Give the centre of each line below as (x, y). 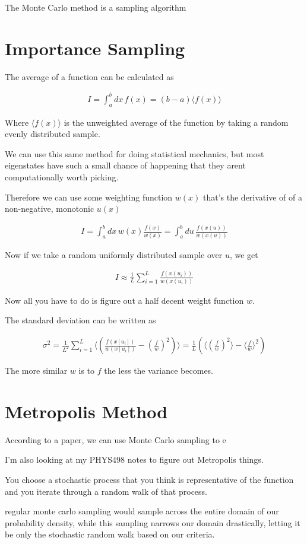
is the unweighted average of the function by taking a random (176, 122)
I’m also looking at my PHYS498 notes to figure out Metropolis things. (134, 459)
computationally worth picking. (62, 177)
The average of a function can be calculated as (89, 76)
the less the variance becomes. (159, 370)
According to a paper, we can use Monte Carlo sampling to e (115, 439)
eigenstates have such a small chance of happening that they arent (125, 165)
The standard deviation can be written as (80, 320)
